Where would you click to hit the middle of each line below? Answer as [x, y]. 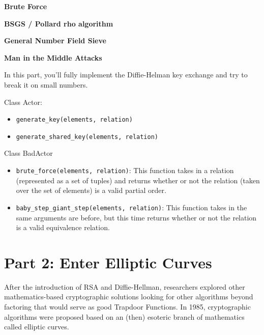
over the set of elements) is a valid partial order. [91, 190]
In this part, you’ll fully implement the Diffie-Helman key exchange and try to [126, 75]
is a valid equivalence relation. [63, 227]
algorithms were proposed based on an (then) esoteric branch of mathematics [124, 316]
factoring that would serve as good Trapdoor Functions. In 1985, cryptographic [127, 307]
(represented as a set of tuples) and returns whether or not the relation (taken [138, 180]
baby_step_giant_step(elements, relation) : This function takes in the [131, 207]
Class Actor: [23, 102]
